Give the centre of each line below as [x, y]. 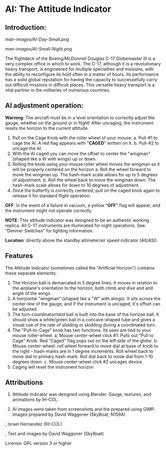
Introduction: [26, 28]
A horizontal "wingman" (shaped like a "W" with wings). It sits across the [86, 298]
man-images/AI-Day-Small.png [37, 39]
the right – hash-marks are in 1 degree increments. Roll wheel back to [83, 351]
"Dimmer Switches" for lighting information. [49, 230]
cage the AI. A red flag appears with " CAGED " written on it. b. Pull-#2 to [85, 143]
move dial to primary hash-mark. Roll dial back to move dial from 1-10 [83, 356]
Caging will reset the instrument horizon [53, 367]
